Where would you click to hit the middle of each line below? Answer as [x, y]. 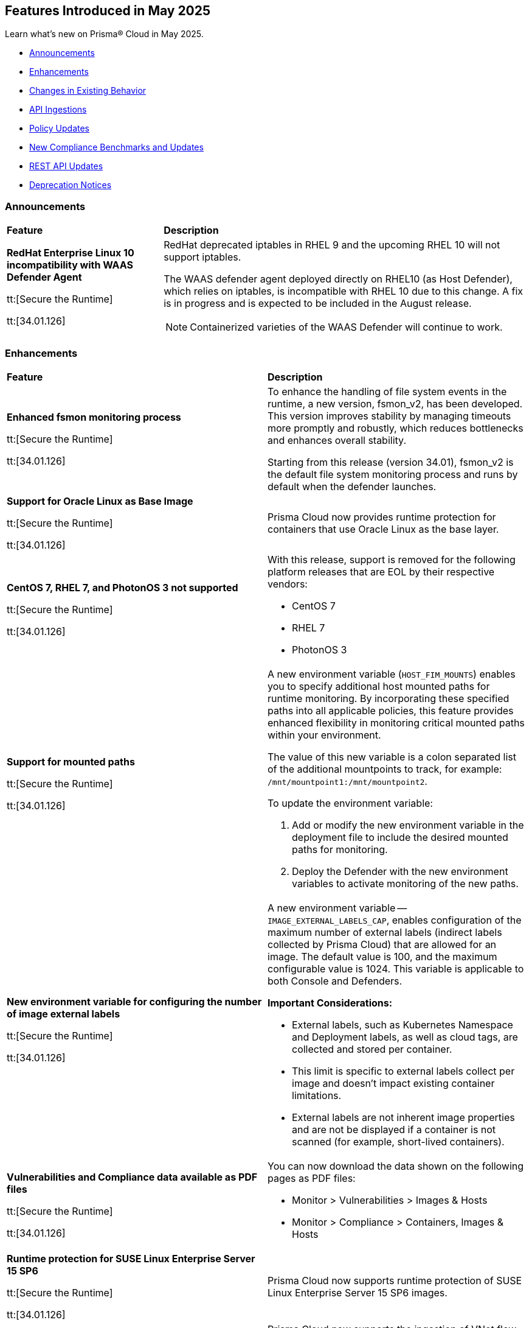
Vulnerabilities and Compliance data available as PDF [132, 1177]
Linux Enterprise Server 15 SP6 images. [358, 1292]
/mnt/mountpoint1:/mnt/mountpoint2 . [347, 781]
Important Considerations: [330, 1003]
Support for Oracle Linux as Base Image [100, 501]
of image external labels [64, 1014]
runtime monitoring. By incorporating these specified [389, 698]
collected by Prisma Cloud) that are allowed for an [382, 944]
